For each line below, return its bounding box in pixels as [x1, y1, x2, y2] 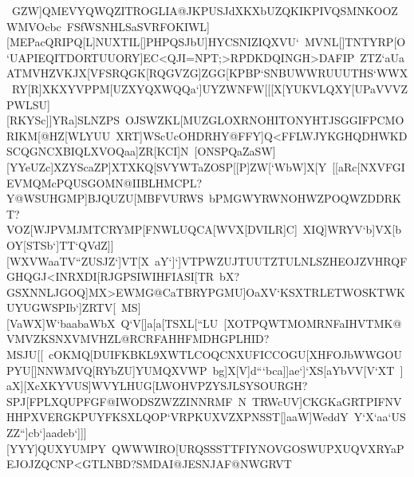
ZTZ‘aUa [360, 49, 404, 65]
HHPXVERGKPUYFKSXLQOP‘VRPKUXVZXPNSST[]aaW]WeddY [6, 408, 349, 425]
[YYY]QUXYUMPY [6, 440, 107, 456]
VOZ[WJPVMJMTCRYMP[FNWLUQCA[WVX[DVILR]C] [6, 221, 298, 238]
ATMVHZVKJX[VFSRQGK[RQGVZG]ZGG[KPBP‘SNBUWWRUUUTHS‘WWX [6, 65, 408, 81]
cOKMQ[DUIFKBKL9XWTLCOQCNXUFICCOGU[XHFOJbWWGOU [49, 346, 402, 363]
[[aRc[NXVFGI [332, 158, 405, 175]
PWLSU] [6, 96, 50, 112]
